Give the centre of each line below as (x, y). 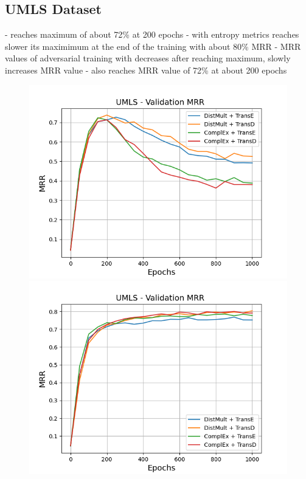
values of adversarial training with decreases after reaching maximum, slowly (148, 58)
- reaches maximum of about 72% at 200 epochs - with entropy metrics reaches (152, 34)
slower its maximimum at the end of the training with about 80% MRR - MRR (153, 46)
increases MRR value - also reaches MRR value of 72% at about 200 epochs (146, 70)
